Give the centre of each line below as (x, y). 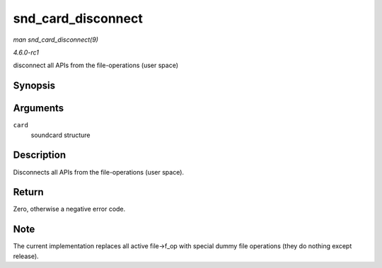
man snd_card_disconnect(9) (56, 40)
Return (28, 192)
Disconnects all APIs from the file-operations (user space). (98, 172)
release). (26, 256)
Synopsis (34, 86)
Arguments (39, 109)
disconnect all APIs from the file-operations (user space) (96, 65)
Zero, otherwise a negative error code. (69, 209)
